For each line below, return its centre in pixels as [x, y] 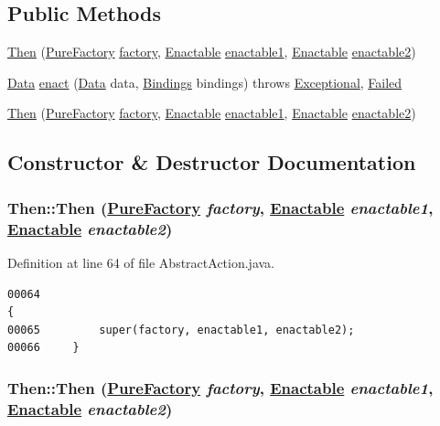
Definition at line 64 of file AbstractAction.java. [141, 262]
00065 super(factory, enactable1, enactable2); [181, 330]
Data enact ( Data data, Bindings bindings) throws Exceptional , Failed [205, 82]
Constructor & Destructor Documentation [212, 162]
